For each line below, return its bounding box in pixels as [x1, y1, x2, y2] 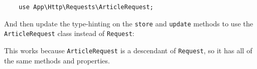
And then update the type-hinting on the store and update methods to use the [4, 18, 253, 28]
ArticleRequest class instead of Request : [4, 28, 134, 39]
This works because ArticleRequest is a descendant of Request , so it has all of [4, 45, 252, 55]
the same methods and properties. [4, 55, 110, 65]
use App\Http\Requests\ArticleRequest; [18, 4, 154, 11]
